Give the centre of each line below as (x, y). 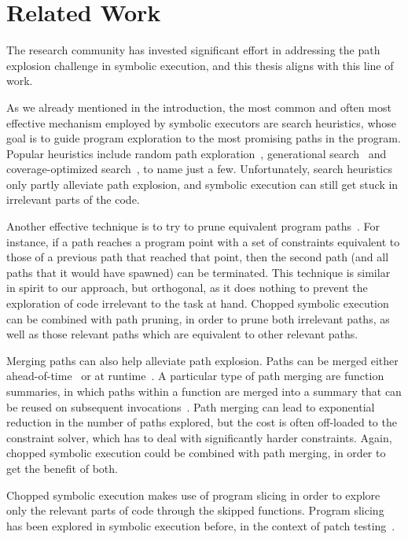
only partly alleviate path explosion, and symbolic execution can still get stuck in (202, 184)
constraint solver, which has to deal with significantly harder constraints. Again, (199, 437)
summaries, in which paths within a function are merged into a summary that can (204, 391)
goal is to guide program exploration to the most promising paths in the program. (204, 138)
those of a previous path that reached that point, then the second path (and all (198, 257)
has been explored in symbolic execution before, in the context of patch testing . (201, 525)
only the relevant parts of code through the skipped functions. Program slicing (195, 510)
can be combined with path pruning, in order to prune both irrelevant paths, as (198, 318)
